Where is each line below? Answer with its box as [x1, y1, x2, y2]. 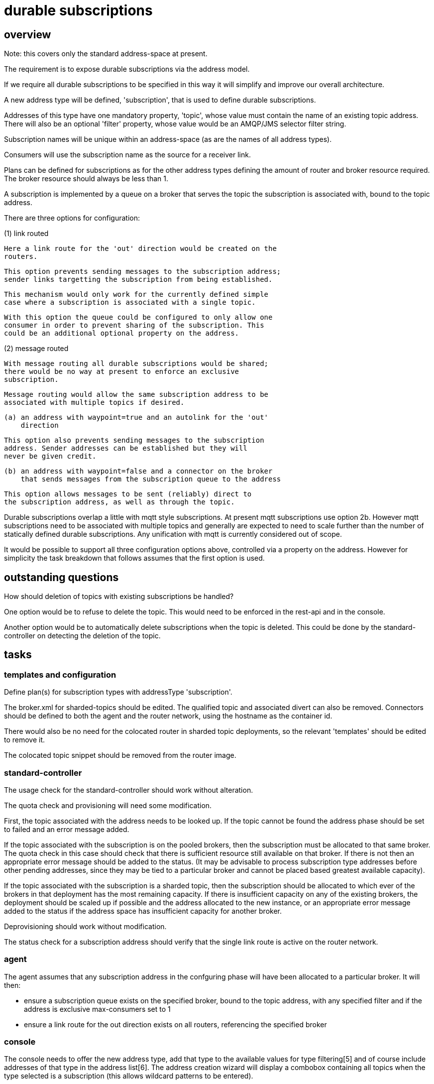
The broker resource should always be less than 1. [4, 174, 168, 183]
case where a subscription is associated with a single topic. [4, 298, 256, 307]
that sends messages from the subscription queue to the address [20, 475, 281, 483]
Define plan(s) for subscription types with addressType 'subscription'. [4, 688, 232, 697]
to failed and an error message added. [4, 825, 129, 834]
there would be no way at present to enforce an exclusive [4, 367, 239, 376]
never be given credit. [4, 452, 97, 461]
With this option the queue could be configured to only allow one [4, 313, 273, 322]
